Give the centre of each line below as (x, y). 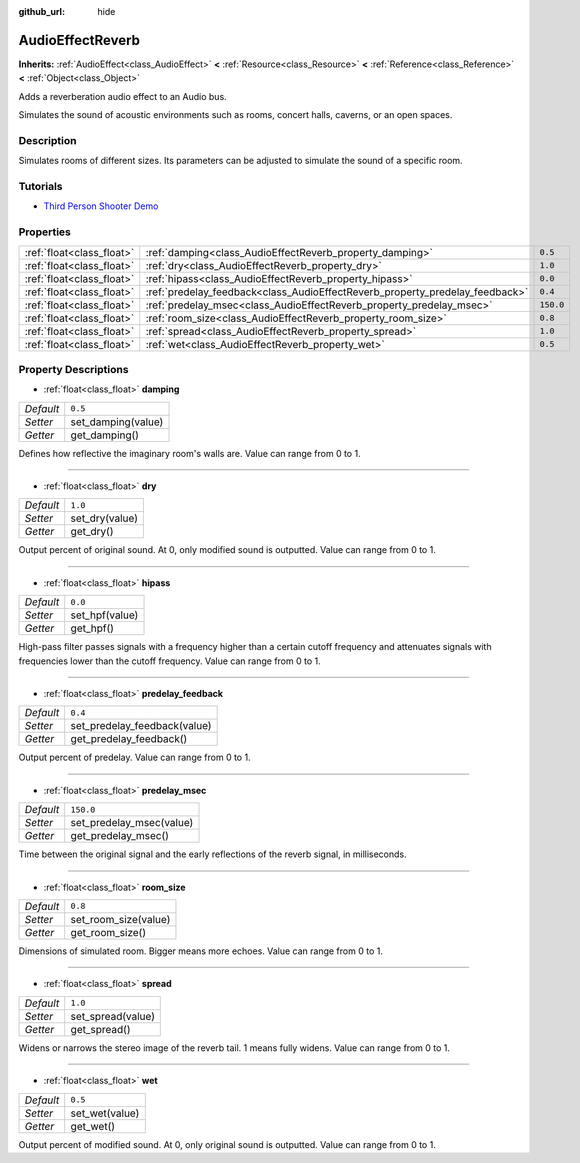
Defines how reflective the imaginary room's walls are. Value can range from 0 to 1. (189, 453)
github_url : (41, 11)
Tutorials (41, 186)
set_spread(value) (112, 1016)
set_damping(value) (117, 422)
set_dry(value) (104, 518)
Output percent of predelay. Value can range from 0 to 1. (134, 757)
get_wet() (92, 1126)
